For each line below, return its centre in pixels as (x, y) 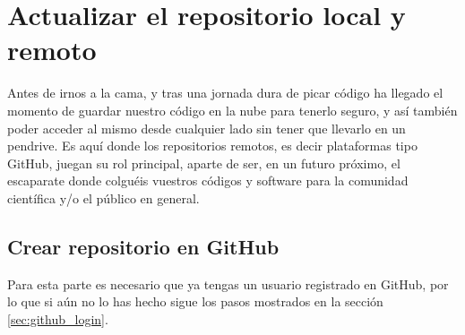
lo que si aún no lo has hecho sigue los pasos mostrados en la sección (195, 301)
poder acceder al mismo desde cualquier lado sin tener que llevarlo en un (207, 128)
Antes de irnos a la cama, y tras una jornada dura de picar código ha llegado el (225, 93)
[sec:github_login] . (58, 318)
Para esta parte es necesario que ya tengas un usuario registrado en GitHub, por (228, 283)
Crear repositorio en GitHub (143, 246)
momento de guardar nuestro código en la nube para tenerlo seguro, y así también (232, 110)
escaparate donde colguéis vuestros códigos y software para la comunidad (208, 180)
